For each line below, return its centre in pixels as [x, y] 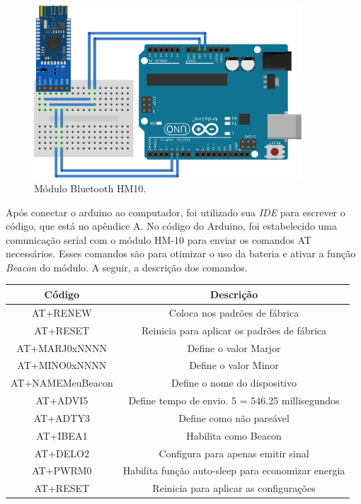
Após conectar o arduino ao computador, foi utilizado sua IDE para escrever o [176, 212]
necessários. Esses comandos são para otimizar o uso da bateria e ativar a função [181, 253]
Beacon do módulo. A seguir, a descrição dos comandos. [127, 267]
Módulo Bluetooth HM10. [90, 188]
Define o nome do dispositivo [234, 383]
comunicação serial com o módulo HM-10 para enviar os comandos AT [159, 239]
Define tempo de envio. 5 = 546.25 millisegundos [234, 400]
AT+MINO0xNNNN [62, 365]
